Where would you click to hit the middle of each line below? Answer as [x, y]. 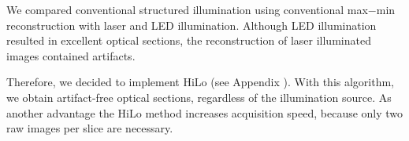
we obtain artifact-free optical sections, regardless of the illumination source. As [199, 97]
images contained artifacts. [71, 55]
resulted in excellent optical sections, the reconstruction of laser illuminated [189, 40]
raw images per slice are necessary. [90, 128]
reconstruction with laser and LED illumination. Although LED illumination [191, 25]
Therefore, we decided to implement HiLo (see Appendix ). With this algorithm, [201, 82]
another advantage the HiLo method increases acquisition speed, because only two [205, 112]
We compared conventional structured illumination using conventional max [187, 9]
